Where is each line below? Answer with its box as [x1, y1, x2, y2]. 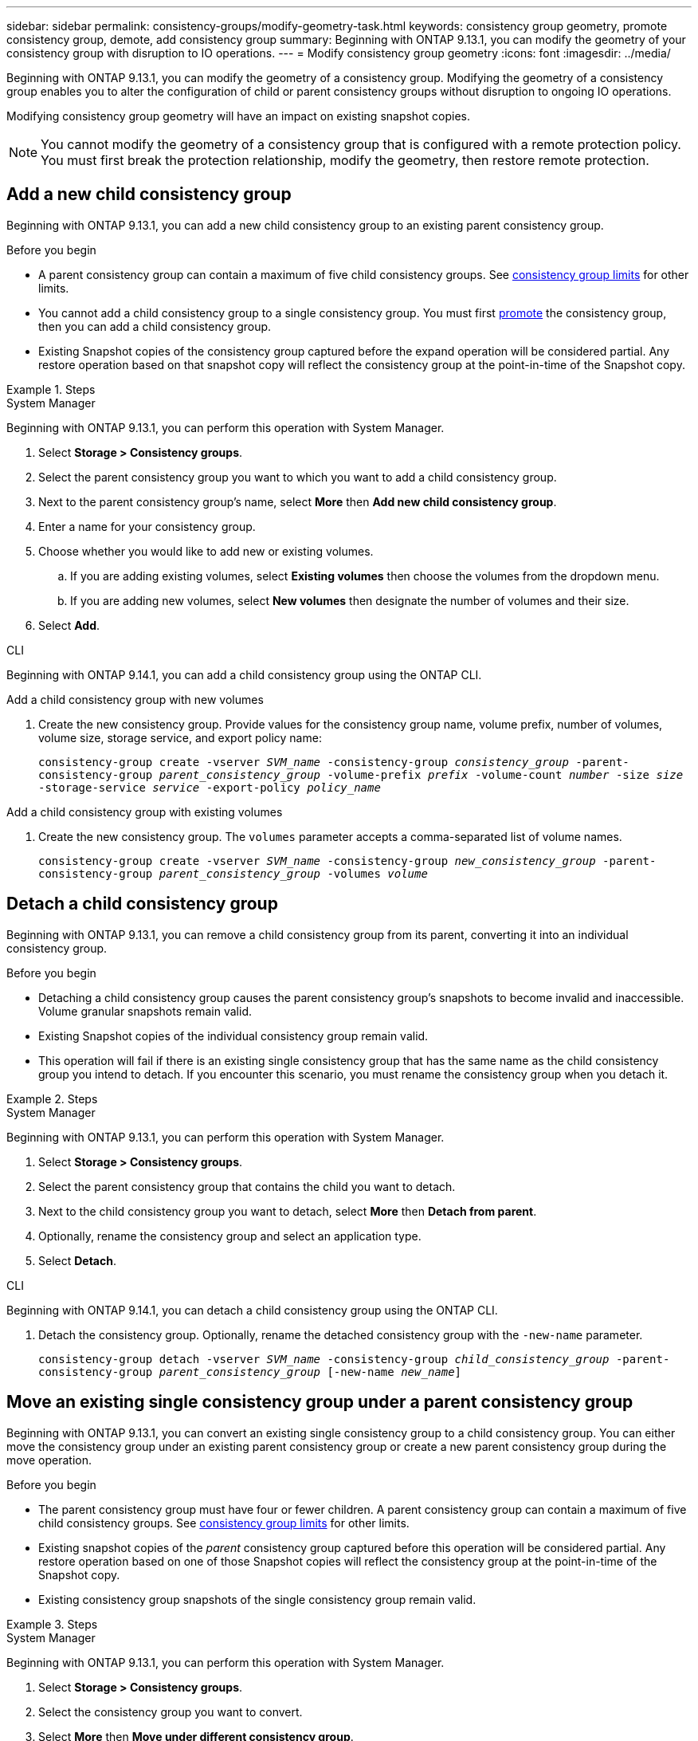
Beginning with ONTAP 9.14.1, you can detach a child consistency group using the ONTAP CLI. [6, 1303, 498, 1317]
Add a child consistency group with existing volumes [6, 804, 283, 819]
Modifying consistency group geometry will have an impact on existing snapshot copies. [6, 109, 470, 123]
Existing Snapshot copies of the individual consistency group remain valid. [38, 1028, 429, 1043]
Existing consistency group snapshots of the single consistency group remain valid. [38, 1592, 476, 1606]
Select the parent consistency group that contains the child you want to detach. [38, 1179, 456, 1193]
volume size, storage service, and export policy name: [38, 730, 322, 745]
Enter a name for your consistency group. [38, 519, 256, 533]
